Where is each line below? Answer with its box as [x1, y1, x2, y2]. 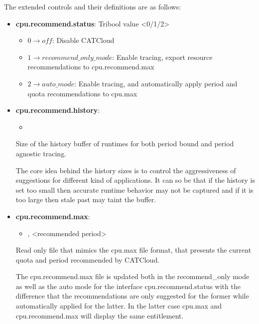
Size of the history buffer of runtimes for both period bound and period [15, 138, 234, 149]
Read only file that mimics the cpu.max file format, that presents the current [15, 245, 252, 255]
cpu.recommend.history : [15, 105, 100, 115]
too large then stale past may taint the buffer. [15, 194, 156, 205]
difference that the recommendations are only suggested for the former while [15, 291, 249, 301]
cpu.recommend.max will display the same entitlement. [15, 310, 184, 321]
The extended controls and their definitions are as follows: [4, 1, 181, 11]
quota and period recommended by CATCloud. [15, 254, 160, 265]
